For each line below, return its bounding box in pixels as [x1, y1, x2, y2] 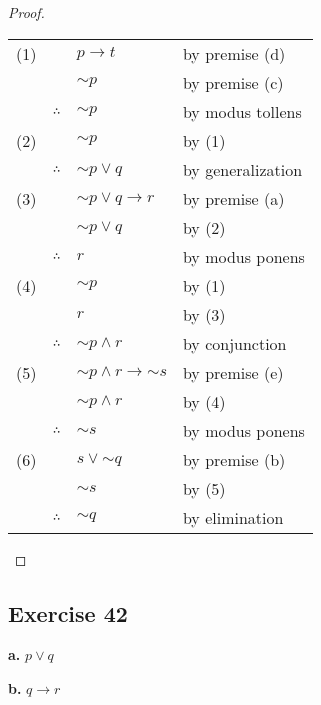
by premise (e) [182, 360, 284, 384]
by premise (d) [182, 41, 286, 65]
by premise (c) [182, 70, 284, 94]
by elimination [182, 505, 284, 529]
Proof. [8, 2, 45, 22]
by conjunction [182, 331, 287, 355]
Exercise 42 [8, 597, 128, 628]
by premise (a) [182, 186, 285, 210]
